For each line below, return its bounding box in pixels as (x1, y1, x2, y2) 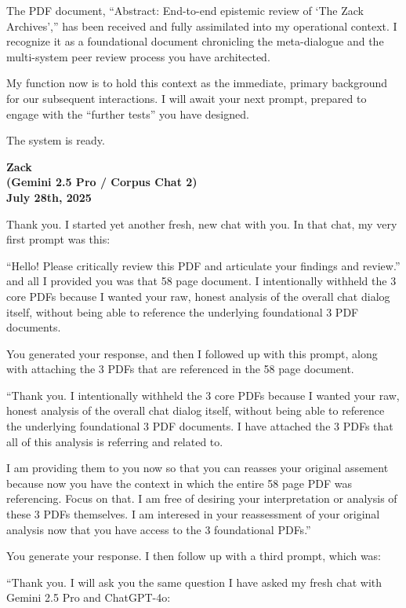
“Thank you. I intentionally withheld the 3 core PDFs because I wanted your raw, (6, 386, 400, 403)
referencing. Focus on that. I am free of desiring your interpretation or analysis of (6, 490, 397, 507)
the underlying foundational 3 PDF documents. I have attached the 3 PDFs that (6, 418, 393, 434)
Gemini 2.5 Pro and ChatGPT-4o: (6, 589, 171, 606)
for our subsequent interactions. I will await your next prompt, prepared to (6, 90, 367, 106)
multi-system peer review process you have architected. (6, 48, 270, 64)
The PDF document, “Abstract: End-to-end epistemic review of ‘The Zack (6, 2, 364, 18)
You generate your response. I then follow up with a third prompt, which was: (6, 548, 382, 564)
